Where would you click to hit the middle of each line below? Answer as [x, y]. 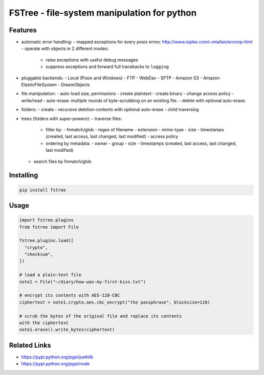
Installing [24, 176]
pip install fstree [43, 190]
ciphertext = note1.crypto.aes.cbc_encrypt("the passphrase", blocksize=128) [115, 302]
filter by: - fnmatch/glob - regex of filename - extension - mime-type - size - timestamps [135, 129]
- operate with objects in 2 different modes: [65, 48]
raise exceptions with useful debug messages [92, 60]
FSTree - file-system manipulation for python [103, 13]
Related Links [30, 345]
